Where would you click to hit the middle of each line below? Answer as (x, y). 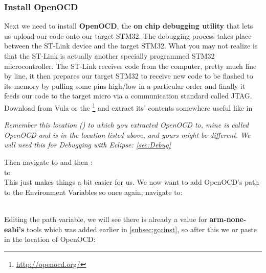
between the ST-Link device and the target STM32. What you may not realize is (131, 46)
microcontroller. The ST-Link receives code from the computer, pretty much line (130, 66)
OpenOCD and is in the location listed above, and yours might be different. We (127, 134)
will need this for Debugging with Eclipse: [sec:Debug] (88, 145)
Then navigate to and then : (48, 162)
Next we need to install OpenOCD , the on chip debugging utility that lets (129, 26)
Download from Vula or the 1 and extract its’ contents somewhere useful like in (128, 107)
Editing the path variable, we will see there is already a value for (106, 219)
